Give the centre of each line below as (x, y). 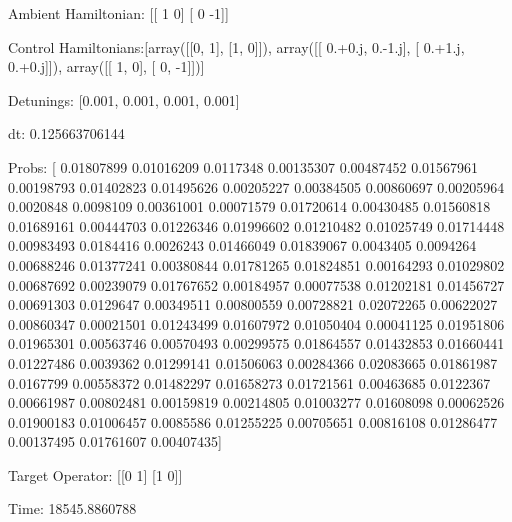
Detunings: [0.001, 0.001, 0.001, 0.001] (124, 99)
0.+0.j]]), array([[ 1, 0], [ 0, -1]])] (106, 66)
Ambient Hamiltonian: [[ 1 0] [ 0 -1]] (118, 13)
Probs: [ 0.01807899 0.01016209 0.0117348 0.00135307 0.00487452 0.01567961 (243, 166)
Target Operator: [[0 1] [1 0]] (95, 474)
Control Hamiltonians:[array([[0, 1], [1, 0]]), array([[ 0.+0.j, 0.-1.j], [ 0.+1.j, (236, 46)
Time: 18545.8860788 (72, 508)
